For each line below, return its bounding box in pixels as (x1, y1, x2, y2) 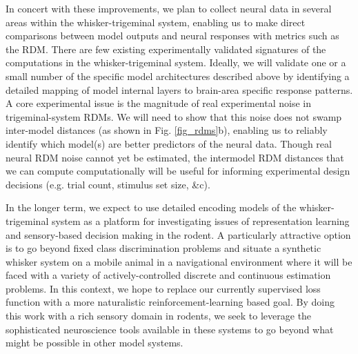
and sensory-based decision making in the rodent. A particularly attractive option (6, 227, 351, 242)
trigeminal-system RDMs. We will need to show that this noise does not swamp (6, 109, 342, 124)
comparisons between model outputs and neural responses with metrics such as (6, 28, 339, 43)
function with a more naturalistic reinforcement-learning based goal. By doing (6, 295, 335, 309)
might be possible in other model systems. (6, 335, 183, 350)
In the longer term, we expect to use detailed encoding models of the (6, 200, 297, 215)
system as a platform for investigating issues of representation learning (51, 213, 350, 228)
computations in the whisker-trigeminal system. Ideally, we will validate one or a (6, 55, 346, 70)
